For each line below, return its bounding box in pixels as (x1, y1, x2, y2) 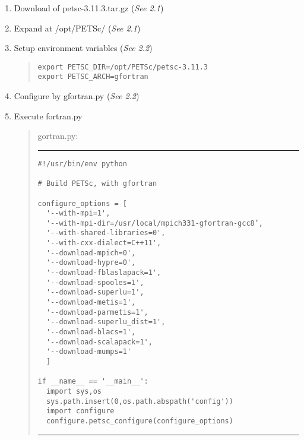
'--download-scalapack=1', (46, 337, 153, 346)
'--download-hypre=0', (46, 258, 136, 267)
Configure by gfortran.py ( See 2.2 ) (14, 90, 140, 102)
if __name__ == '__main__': (37, 377, 148, 386)
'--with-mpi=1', (46, 209, 110, 218)
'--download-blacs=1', (46, 328, 136, 337)
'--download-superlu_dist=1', (46, 318, 166, 327)
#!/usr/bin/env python (37, 159, 127, 168)
